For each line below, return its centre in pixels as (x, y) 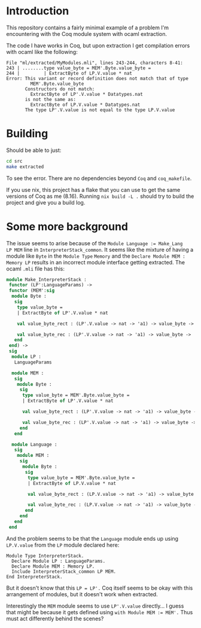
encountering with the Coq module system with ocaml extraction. (87, 33)
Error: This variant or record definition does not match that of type (97, 78)
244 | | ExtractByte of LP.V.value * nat (69, 73)
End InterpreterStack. (34, 577)
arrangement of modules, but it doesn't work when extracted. (82, 594)
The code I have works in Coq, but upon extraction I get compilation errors (98, 45)
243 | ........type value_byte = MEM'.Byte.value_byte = (79, 68)
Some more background (67, 226)
